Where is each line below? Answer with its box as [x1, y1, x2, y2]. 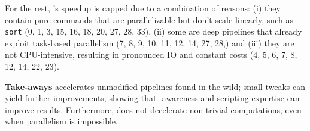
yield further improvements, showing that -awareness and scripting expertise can [5, 92, 300, 104]
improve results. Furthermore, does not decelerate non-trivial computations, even [5, 103, 302, 116]
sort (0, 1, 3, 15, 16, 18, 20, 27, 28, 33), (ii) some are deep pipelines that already [5, 25, 302, 38]
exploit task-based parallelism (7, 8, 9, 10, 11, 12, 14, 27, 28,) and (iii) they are [5, 36, 294, 49]
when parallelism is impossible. [5, 115, 118, 127]
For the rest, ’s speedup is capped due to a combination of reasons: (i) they [5, 2, 281, 14]
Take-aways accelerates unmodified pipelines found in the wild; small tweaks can [5, 80, 305, 92]
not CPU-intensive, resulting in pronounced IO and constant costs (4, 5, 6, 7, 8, [5, 48, 297, 61]
